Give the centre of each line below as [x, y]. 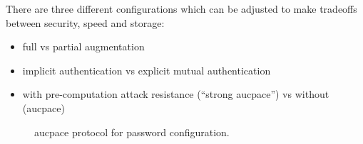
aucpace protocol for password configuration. [132, 132]
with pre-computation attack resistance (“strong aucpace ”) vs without [176, 94]
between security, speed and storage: [85, 22]
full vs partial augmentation [83, 46]
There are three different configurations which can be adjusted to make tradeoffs [181, 9]
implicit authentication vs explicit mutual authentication [147, 70]
